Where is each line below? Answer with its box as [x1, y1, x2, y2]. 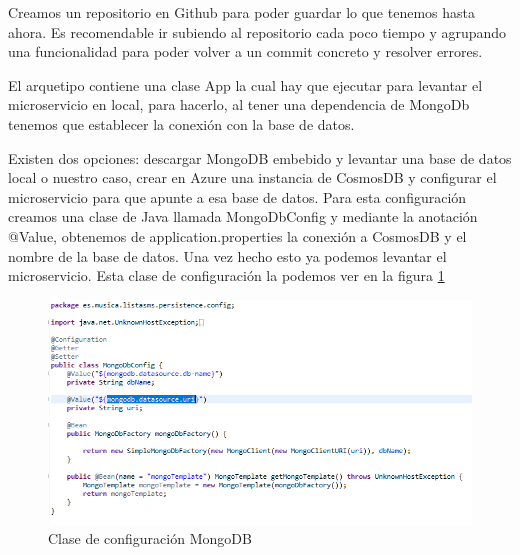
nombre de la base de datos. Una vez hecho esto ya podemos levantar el [8, 245, 447, 266]
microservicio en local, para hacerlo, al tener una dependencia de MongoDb [8, 94, 470, 115]
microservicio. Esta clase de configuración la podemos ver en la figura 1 [8, 265, 445, 286]
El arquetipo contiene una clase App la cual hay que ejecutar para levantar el [8, 74, 483, 95]
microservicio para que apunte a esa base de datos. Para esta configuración [8, 186, 467, 207]
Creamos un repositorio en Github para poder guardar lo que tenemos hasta [8, 2, 475, 22]
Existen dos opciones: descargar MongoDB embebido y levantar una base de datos [8, 147, 512, 168]
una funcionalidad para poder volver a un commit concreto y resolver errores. [8, 41, 483, 62]
